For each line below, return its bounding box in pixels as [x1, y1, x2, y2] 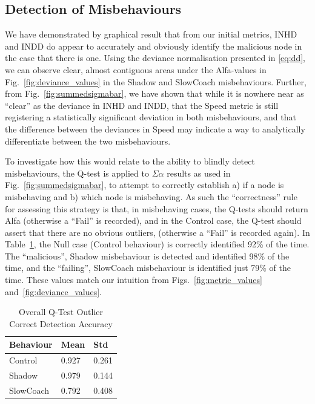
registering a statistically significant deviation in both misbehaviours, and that [5, 111, 296, 123]
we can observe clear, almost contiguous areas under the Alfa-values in [5, 63, 267, 76]
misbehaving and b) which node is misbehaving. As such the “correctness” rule [5, 190, 297, 203]
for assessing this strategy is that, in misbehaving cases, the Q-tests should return [5, 202, 308, 215]
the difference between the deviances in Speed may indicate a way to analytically [5, 122, 305, 135]
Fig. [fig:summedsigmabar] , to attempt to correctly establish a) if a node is [5, 178, 284, 191]
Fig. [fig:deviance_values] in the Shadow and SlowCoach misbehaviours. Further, [5, 75, 307, 88]
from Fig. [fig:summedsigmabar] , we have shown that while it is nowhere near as [5, 87, 304, 100]
